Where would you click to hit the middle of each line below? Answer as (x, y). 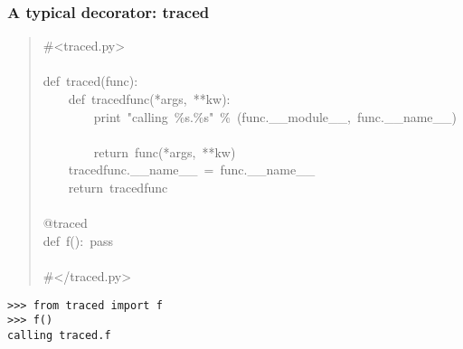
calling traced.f (59, 335)
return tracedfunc (118, 187)
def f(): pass (78, 240)
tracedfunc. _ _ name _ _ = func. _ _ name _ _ (192, 170)
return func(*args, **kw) (165, 151)
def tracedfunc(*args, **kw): (149, 99)
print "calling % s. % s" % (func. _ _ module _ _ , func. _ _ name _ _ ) (275, 116)
